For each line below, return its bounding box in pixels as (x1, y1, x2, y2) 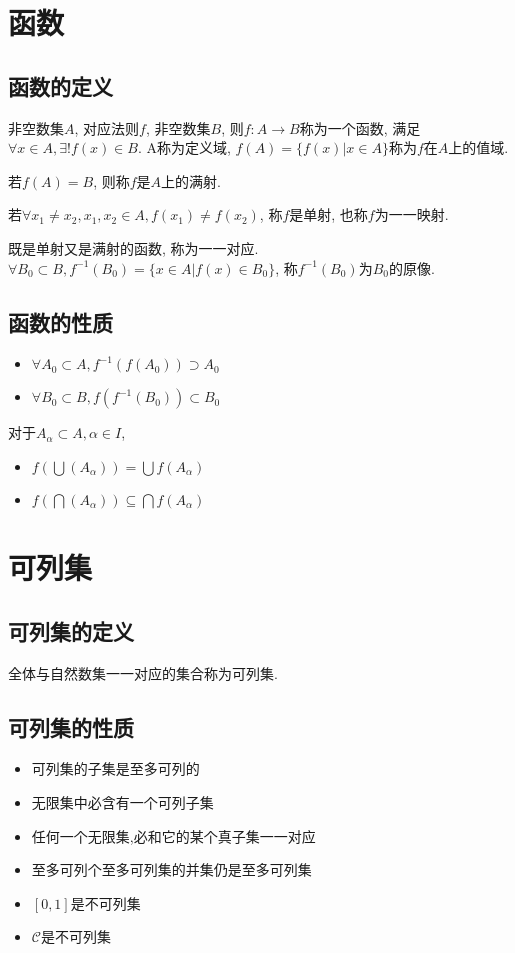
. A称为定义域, (137, 137, 231, 158)
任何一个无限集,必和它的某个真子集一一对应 (31, 825, 316, 846)
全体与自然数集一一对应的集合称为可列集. (8, 662, 278, 683)
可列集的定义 (8, 615, 134, 646)
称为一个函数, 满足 (299, 117, 421, 138)
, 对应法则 (74, 117, 140, 138)
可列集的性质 (8, 711, 134, 742)
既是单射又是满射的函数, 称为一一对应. (8, 237, 259, 258)
